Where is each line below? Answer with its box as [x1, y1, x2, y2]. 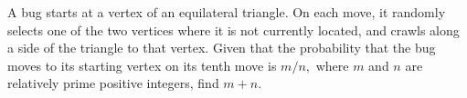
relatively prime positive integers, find [7, 73, 219, 93]
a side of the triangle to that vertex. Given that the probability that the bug [7, 38, 436, 57]
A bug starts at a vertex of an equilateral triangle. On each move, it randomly [7, 3, 446, 21]
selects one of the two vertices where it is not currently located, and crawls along [7, 20, 460, 39]
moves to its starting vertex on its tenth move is [7, 55, 277, 74]
